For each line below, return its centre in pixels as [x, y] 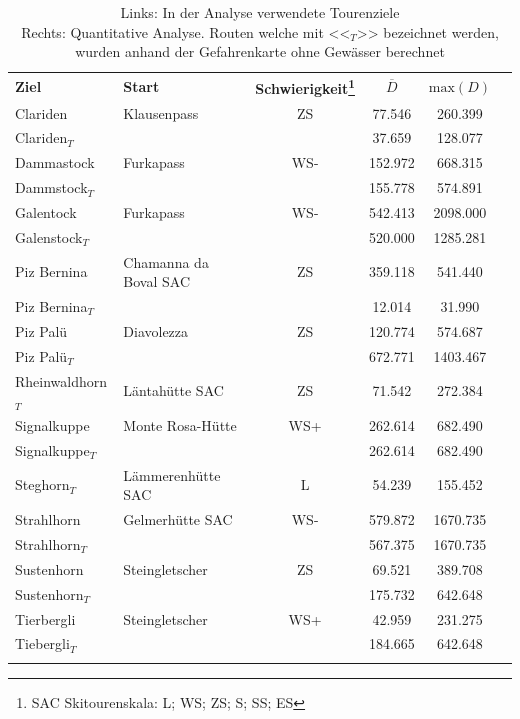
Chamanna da [166, 261]
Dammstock [51, 187]
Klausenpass [161, 112]
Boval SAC [156, 281]
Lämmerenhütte [172, 474]
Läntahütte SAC [173, 390]
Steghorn [42, 484]
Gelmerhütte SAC [178, 519]
